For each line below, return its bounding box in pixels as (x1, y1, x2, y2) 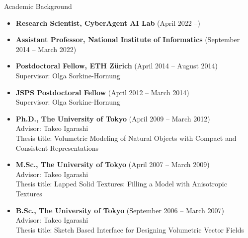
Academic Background (4, 1, 72, 11)
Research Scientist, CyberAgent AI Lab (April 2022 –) (15, 17, 200, 28)
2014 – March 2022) (15, 44, 77, 54)
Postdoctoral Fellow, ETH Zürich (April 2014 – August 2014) (15, 60, 218, 71)
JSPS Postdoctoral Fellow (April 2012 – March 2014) (15, 87, 189, 97)
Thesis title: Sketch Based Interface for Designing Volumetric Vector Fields (15, 224, 244, 235)
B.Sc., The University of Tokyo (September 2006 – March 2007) (15, 205, 224, 215)
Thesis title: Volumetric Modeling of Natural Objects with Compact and (15, 132, 237, 143)
